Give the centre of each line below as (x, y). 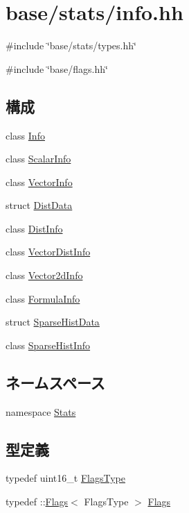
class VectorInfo (39, 182)
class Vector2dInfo (44, 275)
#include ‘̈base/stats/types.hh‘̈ (71, 45)
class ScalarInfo (38, 159)
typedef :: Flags (37, 502)
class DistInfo (34, 228)
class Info (25, 135)
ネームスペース (55, 382)
